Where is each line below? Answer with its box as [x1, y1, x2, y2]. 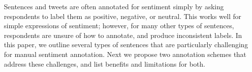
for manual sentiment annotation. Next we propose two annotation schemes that [4, 49, 247, 59]
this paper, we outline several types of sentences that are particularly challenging [4, 39, 248, 50]
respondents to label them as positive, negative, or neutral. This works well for [4, 11, 242, 21]
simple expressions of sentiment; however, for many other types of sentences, [4, 20, 234, 31]
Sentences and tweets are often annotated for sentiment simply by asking [4, 1, 224, 11]
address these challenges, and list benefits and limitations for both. [4, 58, 205, 69]
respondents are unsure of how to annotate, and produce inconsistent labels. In [4, 30, 242, 40]
